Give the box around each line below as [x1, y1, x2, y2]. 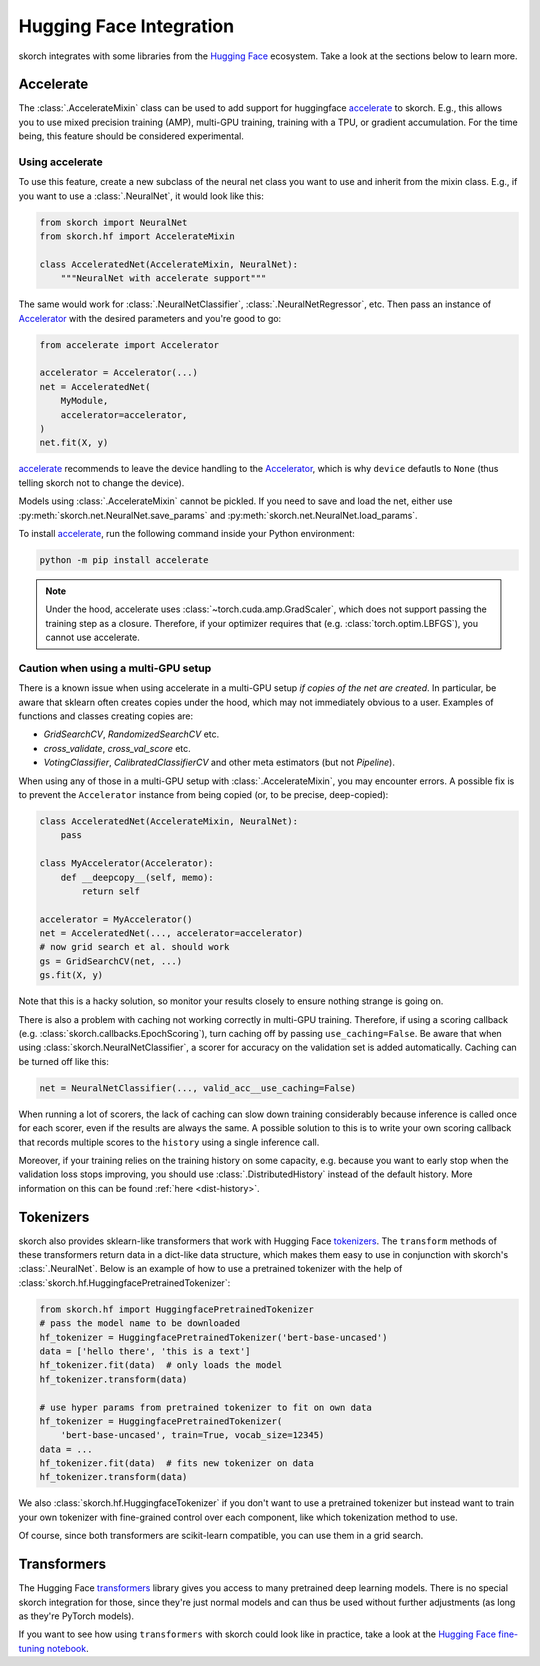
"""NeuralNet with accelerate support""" [60, 273, 267, 284]
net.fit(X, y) [39, 437, 109, 449]
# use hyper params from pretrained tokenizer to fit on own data [39, 1401, 372, 1413]
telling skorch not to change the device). [18, 476, 185, 489]
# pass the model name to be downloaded [39, 1318, 240, 1329]
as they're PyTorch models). [18, 1610, 135, 1622]
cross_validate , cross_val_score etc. [43, 742, 192, 754]
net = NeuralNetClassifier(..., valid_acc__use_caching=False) [39, 1082, 357, 1094]
